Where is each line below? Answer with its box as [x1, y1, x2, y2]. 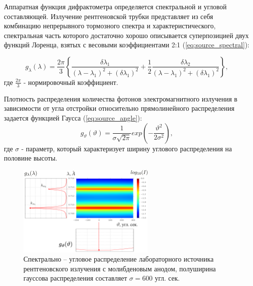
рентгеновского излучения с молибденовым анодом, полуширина [23, 263, 216, 273]
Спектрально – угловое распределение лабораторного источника [23, 254, 214, 264]
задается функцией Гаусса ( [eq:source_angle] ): [4, 112, 142, 123]
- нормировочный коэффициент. [23, 77, 118, 87]
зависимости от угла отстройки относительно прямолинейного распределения [4, 103, 234, 113]
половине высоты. [4, 153, 58, 163]
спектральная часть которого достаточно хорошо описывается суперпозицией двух [4, 30, 249, 40]
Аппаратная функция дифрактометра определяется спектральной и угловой [4, 1, 227, 11]
